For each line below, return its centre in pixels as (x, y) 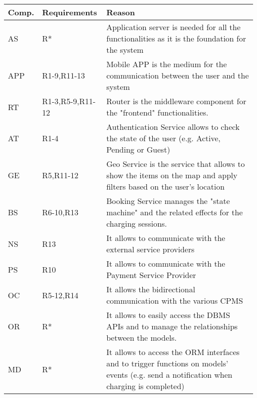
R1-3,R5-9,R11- (69, 101)
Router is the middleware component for (176, 101)
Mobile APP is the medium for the (167, 64)
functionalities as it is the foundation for (176, 38)
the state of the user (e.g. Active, (164, 138)
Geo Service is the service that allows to (176, 164)
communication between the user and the (178, 75)
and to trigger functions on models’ (167, 363)
